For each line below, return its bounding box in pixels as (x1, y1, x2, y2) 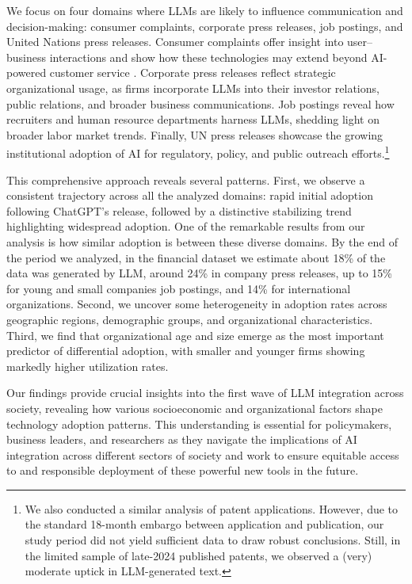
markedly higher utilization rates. (6, 357, 169, 374)
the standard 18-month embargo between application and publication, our (25, 516, 384, 532)
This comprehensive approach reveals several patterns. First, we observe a (6, 171, 365, 188)
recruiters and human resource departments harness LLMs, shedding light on (6, 111, 380, 128)
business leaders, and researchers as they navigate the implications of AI (6, 431, 357, 448)
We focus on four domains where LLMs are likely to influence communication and (6, 2, 403, 18)
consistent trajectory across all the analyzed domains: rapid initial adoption (6, 187, 373, 204)
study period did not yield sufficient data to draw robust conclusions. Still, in (25, 532, 401, 548)
